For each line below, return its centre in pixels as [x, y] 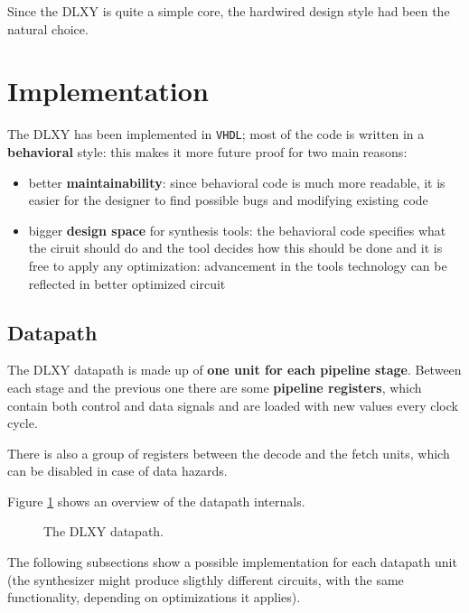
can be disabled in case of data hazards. [117, 471]
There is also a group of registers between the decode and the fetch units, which [229, 453]
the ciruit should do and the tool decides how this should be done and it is [235, 248]
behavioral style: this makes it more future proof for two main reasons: [207, 151]
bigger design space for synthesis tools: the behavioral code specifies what [237, 230]
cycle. [23, 423]
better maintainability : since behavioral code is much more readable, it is [237, 182]
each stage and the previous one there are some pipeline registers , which [215, 387]
